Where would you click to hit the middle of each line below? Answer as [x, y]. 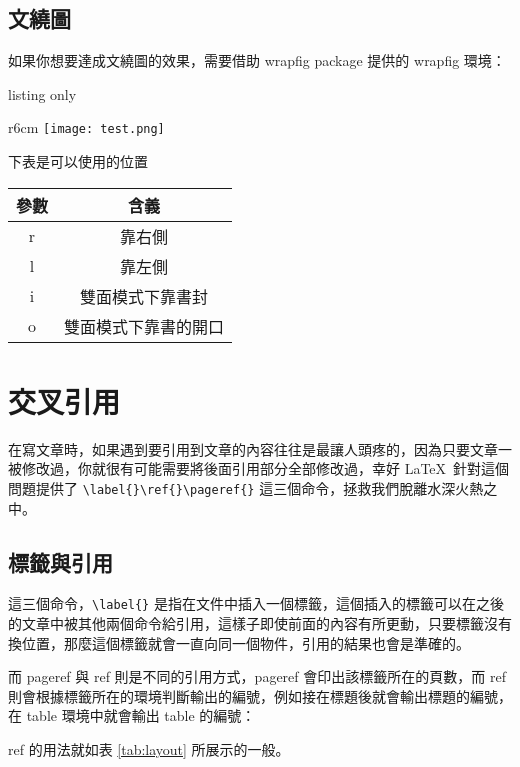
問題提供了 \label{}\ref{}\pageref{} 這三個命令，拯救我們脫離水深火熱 [246, 487]
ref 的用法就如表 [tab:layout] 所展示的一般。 [149, 749]
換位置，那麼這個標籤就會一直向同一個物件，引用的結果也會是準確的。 [239, 642]
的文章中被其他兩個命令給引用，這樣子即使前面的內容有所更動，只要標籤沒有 [260, 623]
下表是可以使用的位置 [78, 161]
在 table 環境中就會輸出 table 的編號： [132, 715]
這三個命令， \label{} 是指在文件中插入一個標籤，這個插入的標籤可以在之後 [256, 603]
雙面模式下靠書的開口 [144, 326]
